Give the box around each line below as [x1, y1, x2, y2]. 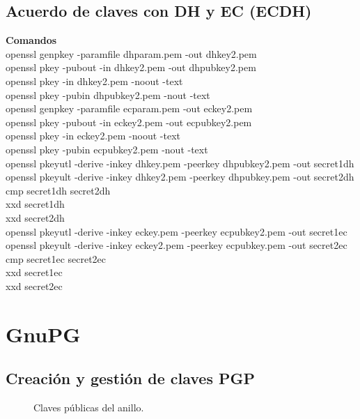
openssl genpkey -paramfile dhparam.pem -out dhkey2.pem [6, 46, 257, 61]
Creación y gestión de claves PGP [6, 367, 256, 389]
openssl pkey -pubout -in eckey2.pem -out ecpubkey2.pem [6, 114, 252, 129]
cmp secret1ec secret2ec [6, 251, 107, 266]
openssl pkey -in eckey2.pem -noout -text [6, 128, 180, 143]
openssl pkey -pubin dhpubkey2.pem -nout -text [6, 87, 210, 102]
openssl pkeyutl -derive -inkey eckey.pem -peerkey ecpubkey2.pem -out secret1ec [6, 224, 347, 238]
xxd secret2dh [6, 210, 65, 224]
